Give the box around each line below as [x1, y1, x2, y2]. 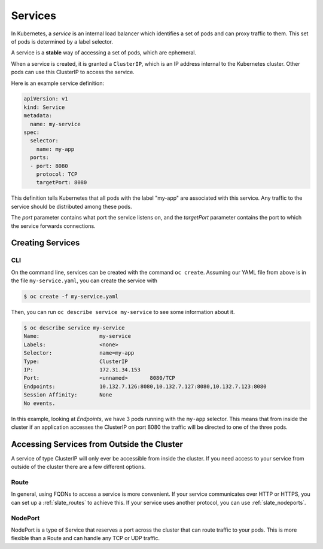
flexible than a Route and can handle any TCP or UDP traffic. [11, 535, 160, 542]
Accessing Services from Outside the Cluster [11, 439, 184, 449]
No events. [23, 399, 56, 407]
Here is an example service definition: [11, 80, 105, 87]
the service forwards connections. [11, 222, 96, 230]
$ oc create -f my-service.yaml [23, 293, 119, 300]
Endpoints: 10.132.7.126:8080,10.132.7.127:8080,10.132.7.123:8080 [23, 383, 267, 390]
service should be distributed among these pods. [11, 203, 132, 210]
